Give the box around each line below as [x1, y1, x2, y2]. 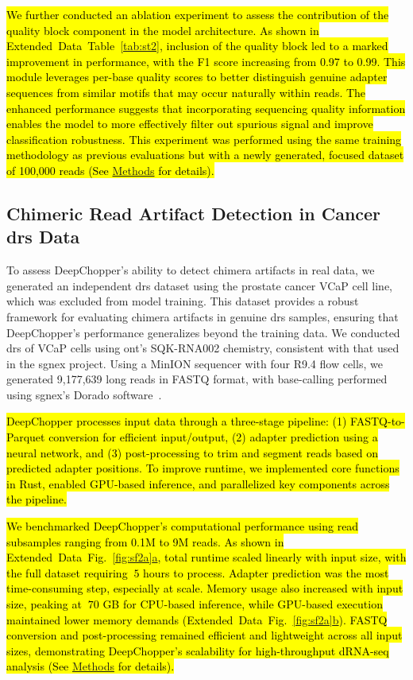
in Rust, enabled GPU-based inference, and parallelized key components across [6, 475, 390, 492]
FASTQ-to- [350, 413, 405, 429]
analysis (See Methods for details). [6, 658, 175, 674]
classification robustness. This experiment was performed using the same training [6, 130, 402, 147]
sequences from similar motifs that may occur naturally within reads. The [6, 84, 366, 100]
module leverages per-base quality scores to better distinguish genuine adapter [6, 68, 388, 85]
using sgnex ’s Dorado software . [6, 386, 162, 402]
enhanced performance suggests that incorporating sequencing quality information [6, 99, 406, 116]
